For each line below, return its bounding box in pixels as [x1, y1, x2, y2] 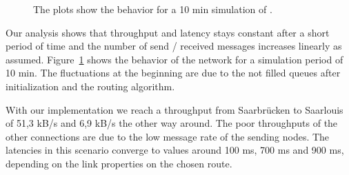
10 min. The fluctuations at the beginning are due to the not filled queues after [6, 65, 341, 80]
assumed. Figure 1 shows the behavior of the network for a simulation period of [6, 52, 343, 66]
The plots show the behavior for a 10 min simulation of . [33, 2, 272, 16]
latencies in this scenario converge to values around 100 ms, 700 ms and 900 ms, [6, 143, 344, 157]
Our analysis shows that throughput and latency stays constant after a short [6, 25, 330, 39]
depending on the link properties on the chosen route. [6, 156, 232, 170]
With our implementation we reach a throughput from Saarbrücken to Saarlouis [6, 102, 343, 116]
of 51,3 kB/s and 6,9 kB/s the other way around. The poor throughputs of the [6, 116, 338, 130]
